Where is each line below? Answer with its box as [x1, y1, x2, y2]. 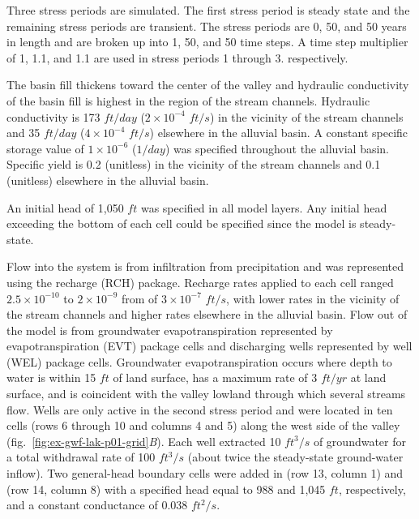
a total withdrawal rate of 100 [6, 448, 156, 465]
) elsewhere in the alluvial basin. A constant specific [149, 124, 408, 141]
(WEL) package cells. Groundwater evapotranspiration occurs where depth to [6, 353, 392, 370]
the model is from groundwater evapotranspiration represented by [6, 321, 333, 338]
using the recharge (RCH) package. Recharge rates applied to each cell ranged [6, 273, 394, 290]
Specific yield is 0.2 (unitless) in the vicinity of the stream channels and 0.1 [6, 156, 381, 173]
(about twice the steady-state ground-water [187, 448, 404, 465]
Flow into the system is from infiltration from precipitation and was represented [6, 258, 404, 275]
